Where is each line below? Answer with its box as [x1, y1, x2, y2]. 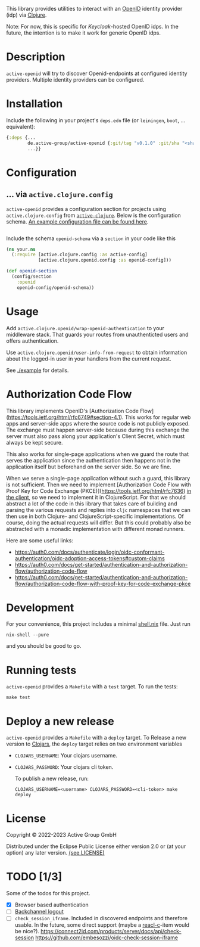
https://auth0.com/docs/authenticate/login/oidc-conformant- [14, 548, 165, 555]
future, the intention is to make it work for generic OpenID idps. [6, 29, 161, 36]
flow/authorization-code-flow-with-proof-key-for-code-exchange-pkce [14, 580, 191, 587]
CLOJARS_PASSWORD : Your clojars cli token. [14, 763, 114, 771]
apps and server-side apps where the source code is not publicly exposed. [6, 420, 190, 427]
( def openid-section [6, 268, 58, 274]
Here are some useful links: [6, 536, 73, 544]
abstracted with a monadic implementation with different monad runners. [6, 525, 185, 532]
